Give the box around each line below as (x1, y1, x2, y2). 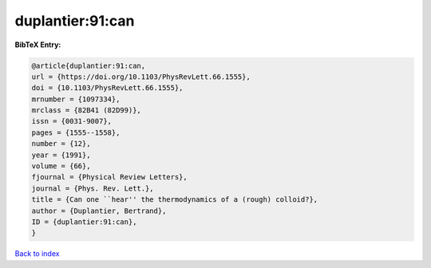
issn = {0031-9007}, (31, 116, 112, 126)
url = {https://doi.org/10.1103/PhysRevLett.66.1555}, (31, 72, 251, 81)
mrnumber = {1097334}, (31, 94, 121, 104)
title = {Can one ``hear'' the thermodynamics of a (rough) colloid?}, (31, 195, 318, 204)
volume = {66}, (31, 162, 91, 171)
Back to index (14, 249, 60, 258)
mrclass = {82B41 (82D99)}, (31, 106, 141, 115)
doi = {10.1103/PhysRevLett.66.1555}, (31, 84, 184, 93)
